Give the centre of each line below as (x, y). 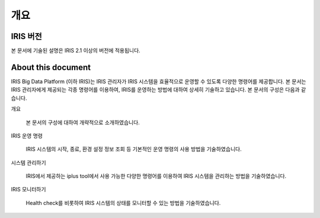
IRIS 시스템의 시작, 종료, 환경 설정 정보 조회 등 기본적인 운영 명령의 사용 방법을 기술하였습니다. (134, 149)
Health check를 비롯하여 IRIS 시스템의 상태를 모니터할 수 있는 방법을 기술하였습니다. (123, 203)
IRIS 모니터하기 (28, 190)
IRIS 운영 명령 (27, 135)
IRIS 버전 (26, 36)
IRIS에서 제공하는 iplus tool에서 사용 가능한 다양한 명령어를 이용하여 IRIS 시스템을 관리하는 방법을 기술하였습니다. (156, 176)
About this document (51, 67)
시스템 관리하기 (29, 162)
